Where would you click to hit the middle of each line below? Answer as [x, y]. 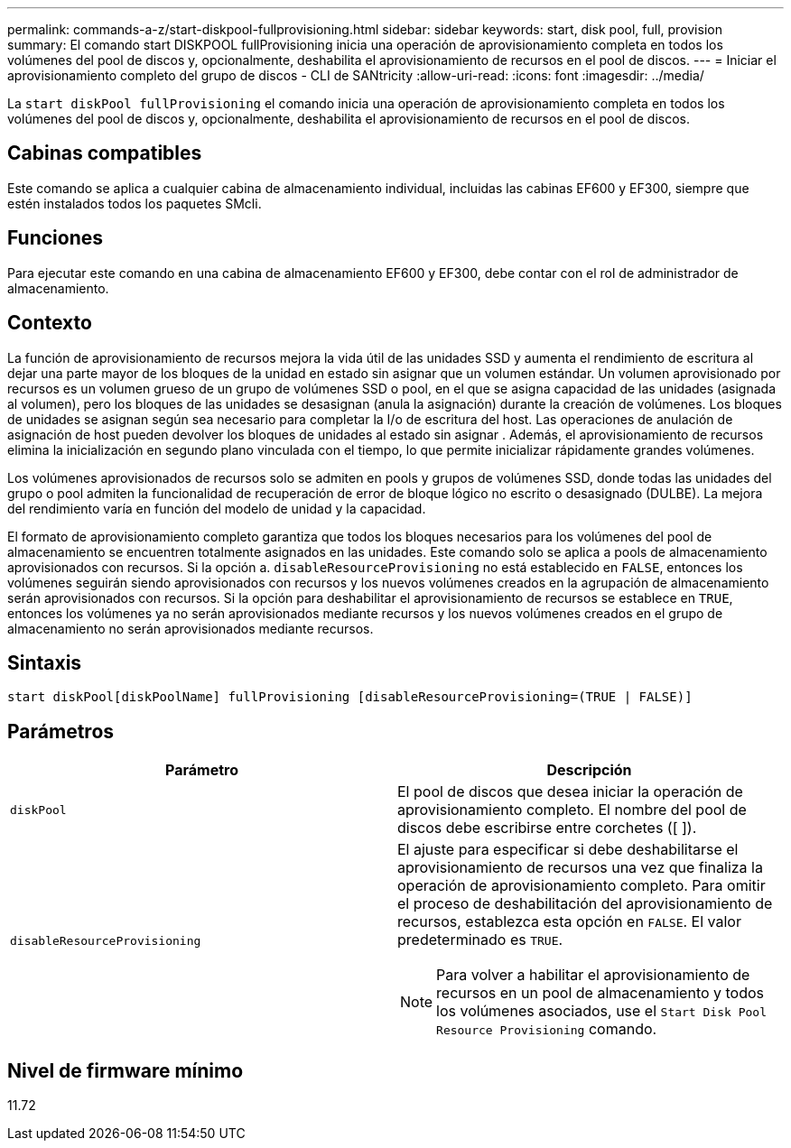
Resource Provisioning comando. [547, 1029]
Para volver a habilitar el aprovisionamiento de [593, 975]
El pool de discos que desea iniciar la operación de [570, 792]
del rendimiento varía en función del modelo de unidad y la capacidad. [217, 508]
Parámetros [61, 731]
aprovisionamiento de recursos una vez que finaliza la [580, 868]
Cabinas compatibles [105, 153]
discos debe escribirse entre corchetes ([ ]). [547, 828]
